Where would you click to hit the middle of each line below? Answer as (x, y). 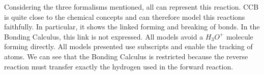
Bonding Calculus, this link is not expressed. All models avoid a (104, 36)
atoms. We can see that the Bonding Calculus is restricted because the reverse (126, 56)
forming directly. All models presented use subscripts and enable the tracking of (128, 46)
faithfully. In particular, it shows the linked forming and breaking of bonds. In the (132, 27)
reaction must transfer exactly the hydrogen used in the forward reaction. (119, 66)
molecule (240, 36)
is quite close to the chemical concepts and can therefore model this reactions (125, 16)
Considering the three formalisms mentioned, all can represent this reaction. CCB (131, 7)
